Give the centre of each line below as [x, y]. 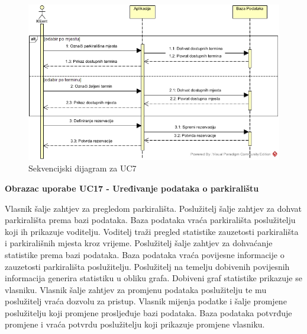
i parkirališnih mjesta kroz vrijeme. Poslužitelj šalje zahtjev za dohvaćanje [139, 243]
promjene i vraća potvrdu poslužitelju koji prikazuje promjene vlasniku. [135, 324]
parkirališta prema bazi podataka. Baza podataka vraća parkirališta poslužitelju [150, 220]
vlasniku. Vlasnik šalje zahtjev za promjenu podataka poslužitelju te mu [136, 289]
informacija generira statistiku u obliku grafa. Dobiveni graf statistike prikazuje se [153, 278]
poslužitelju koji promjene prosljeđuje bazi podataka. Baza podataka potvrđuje [148, 312]
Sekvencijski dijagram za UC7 [83, 168]
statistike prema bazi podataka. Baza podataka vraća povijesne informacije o [145, 254]
